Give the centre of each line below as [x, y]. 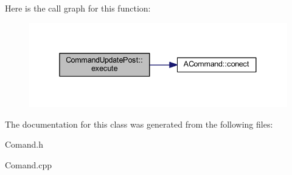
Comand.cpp [29, 164]
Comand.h [24, 144]
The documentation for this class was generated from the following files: [139, 124]
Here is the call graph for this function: [78, 8]
